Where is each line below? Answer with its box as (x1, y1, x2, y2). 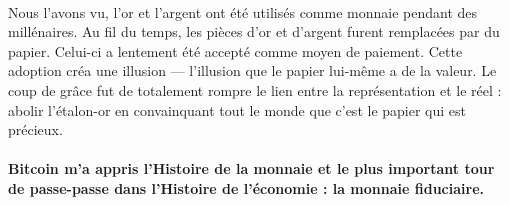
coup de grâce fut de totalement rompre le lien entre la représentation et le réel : (8, 79, 502, 100)
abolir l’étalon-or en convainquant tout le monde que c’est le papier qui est (8, 99, 466, 120)
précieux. (8, 119, 63, 140)
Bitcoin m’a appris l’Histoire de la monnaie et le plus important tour (8, 158, 495, 179)
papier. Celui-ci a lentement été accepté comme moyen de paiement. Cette (8, 40, 463, 61)
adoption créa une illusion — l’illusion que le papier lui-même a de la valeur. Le (8, 60, 497, 81)
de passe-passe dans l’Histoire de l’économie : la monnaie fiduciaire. (8, 177, 484, 198)
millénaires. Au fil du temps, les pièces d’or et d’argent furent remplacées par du (8, 21, 500, 42)
